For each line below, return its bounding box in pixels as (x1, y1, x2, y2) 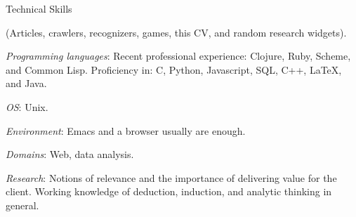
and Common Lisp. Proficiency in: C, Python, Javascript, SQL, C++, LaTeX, (6, 62, 342, 77)
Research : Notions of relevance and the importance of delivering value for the (6, 170, 337, 185)
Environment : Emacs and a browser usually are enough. (6, 123, 246, 138)
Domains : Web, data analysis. (6, 147, 134, 162)
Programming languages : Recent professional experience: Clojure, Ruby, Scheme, (6, 48, 351, 63)
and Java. (6, 76, 47, 91)
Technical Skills (6, 1, 72, 15)
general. (6, 197, 39, 212)
